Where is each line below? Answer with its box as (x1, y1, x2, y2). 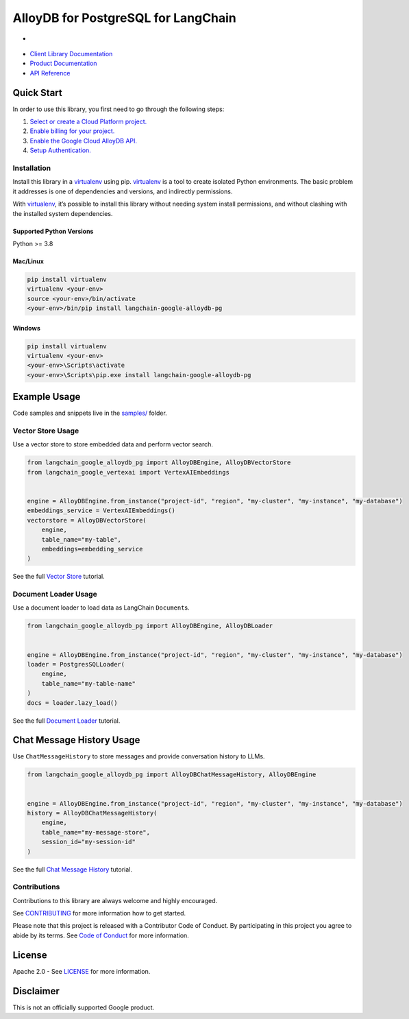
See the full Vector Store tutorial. (12, 573, 106, 581)
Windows (12, 324, 40, 332)
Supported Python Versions (12, 227, 94, 235)
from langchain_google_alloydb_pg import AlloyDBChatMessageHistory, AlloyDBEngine (27, 771, 317, 778)
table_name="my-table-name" (41, 680, 136, 687)
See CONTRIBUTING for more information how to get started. (12, 909, 186, 918)
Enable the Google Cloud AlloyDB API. (29, 136, 137, 145)
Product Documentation (29, 59, 97, 68)
